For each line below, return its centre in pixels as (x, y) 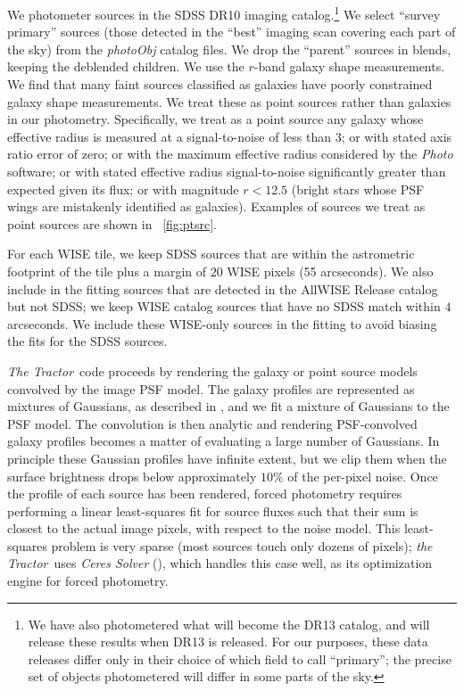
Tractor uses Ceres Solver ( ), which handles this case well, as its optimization (220, 563)
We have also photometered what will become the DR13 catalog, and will (229, 624)
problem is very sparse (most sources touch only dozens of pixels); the (242, 545)
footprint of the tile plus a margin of (107, 271)
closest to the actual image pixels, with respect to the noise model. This (204, 528)
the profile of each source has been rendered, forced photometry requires (205, 494)
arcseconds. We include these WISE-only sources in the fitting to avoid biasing (222, 323)
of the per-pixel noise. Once (363, 476)
